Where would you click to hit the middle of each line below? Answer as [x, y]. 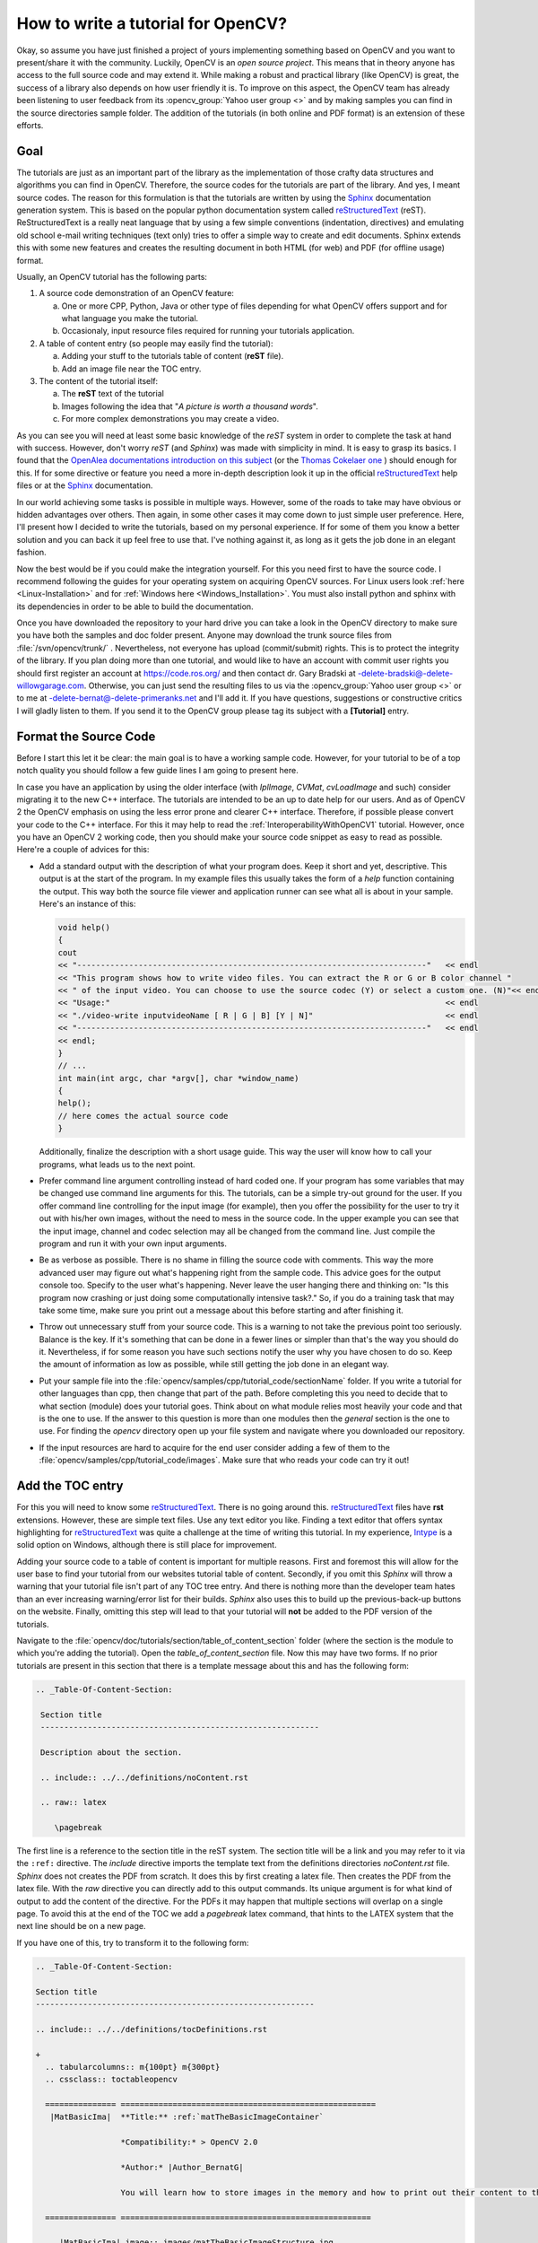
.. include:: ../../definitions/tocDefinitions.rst [152, 2029]
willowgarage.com [50, 685]
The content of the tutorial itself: [99, 381]
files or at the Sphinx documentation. [85, 485]
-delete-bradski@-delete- [405, 673]
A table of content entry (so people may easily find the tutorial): [156, 343]
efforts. [30, 125]
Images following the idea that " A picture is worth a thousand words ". [190, 406]
